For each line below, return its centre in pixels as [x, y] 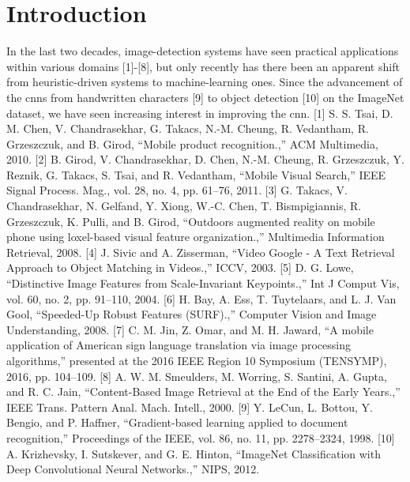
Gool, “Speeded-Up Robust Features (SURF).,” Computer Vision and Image [192, 314]
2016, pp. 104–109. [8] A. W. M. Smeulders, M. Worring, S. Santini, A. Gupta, [197, 376]
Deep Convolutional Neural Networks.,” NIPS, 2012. [133, 469]
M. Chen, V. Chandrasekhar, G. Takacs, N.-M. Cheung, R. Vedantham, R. [188, 128]
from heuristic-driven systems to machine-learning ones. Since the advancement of [205, 82]
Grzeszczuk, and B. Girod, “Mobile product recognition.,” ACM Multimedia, [192, 143]
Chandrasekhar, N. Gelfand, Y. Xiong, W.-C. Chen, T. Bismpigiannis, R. [184, 206]
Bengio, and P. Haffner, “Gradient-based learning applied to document [177, 422]
